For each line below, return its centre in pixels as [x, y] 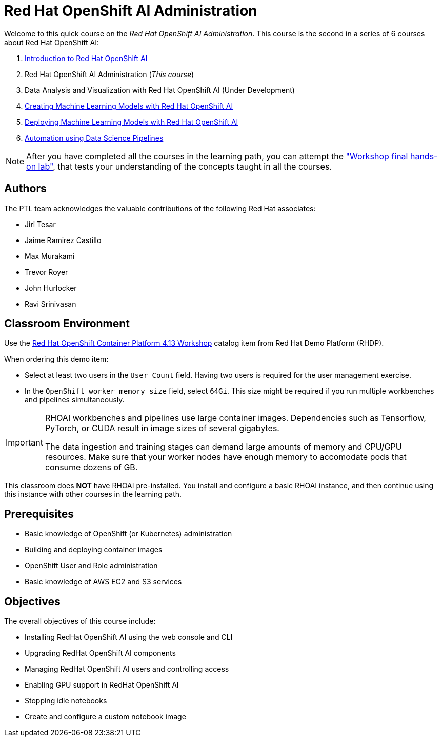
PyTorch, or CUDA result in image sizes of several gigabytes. [162, 428]
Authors [25, 189]
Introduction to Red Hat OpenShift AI [86, 58]
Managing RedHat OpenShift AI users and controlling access [127, 669]
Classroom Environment [67, 324]
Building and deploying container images [94, 550]
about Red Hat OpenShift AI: [52, 42]
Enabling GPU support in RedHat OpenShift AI [102, 685]
